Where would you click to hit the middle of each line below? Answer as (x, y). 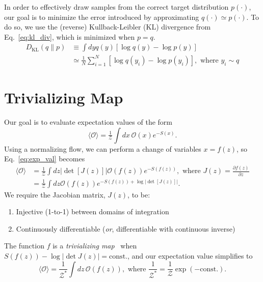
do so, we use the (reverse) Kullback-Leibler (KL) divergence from (108, 27)
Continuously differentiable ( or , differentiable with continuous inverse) (126, 228)
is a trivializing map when (95, 246)
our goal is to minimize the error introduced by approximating (102, 17)
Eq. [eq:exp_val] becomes (45, 159)
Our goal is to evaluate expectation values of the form (88, 122)
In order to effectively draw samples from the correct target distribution (116, 7)
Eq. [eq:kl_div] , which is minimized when (70, 36)
